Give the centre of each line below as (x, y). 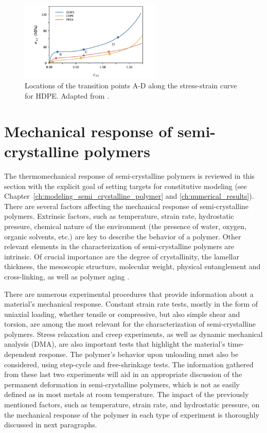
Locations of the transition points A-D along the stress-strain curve (131, 86)
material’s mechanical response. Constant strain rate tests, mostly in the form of (131, 304)
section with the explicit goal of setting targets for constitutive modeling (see (126, 186)
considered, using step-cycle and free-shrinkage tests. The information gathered (129, 364)
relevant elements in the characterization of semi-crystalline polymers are (119, 246)
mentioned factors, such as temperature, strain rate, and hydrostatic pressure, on (132, 404)
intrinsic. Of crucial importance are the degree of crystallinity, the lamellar (122, 256)
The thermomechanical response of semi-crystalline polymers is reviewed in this (129, 175)
